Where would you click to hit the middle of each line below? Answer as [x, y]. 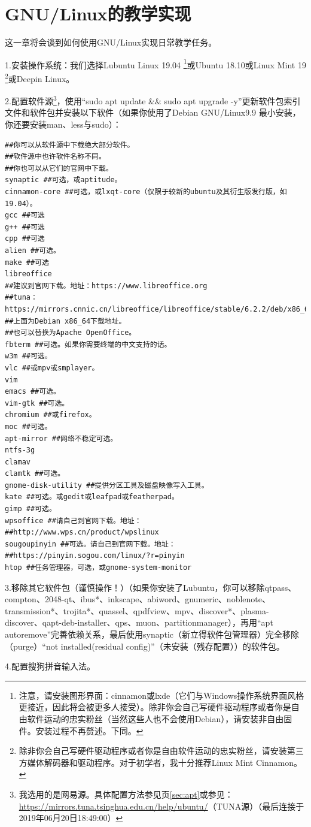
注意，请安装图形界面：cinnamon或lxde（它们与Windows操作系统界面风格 [161, 695]
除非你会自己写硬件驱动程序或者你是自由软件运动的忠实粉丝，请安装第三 [161, 751]
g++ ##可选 [25, 227]
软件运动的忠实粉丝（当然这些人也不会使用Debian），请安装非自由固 [160, 718]
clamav [18, 462]
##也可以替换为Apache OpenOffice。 [71, 333]
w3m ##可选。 [28, 356]
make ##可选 [27, 262]
